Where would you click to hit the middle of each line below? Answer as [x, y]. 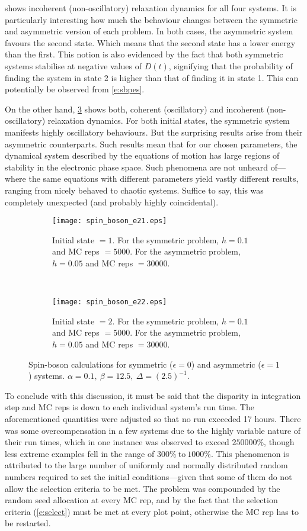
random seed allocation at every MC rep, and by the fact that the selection [141, 500]
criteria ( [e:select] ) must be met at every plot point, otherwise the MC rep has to [152, 511]
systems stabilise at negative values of [73, 65]
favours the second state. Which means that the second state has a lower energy [150, 42]
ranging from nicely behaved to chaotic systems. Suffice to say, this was [134, 190]
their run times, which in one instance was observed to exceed [117, 442]
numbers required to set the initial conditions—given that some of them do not [148, 476]
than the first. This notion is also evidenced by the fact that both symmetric [144, 54]
